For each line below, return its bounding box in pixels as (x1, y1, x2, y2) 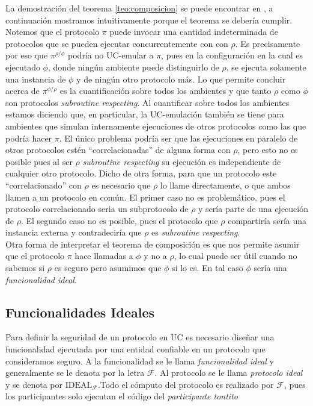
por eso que (5, 49, 48, 61)
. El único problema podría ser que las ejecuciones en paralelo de (59, 131, 298, 144)
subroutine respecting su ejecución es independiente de (82, 155, 281, 167)
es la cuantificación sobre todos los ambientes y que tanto (59, 84, 272, 97)
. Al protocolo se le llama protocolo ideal (154, 366, 303, 379)
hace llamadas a (74, 249, 133, 262)
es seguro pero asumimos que (54, 261, 162, 274)
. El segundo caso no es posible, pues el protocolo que (20, 214, 218, 226)
